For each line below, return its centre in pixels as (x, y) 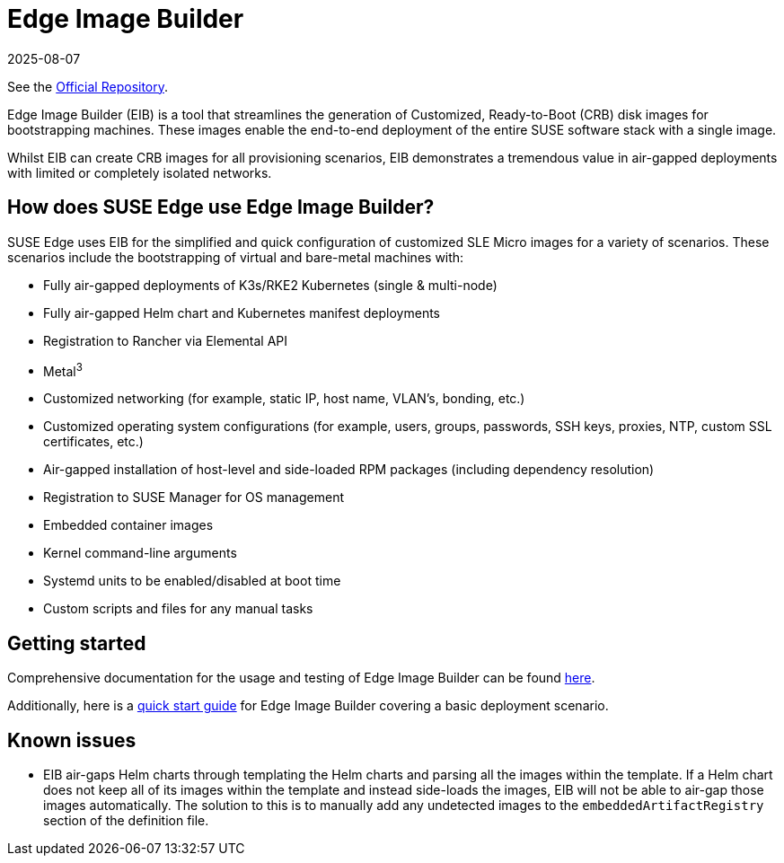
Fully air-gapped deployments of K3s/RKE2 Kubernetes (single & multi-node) (270, 285)
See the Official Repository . (88, 86)
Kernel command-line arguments (140, 553)
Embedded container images (128, 525)
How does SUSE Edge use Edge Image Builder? (221, 207)
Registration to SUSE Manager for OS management (194, 498)
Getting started (77, 643)
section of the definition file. (126, 820)
